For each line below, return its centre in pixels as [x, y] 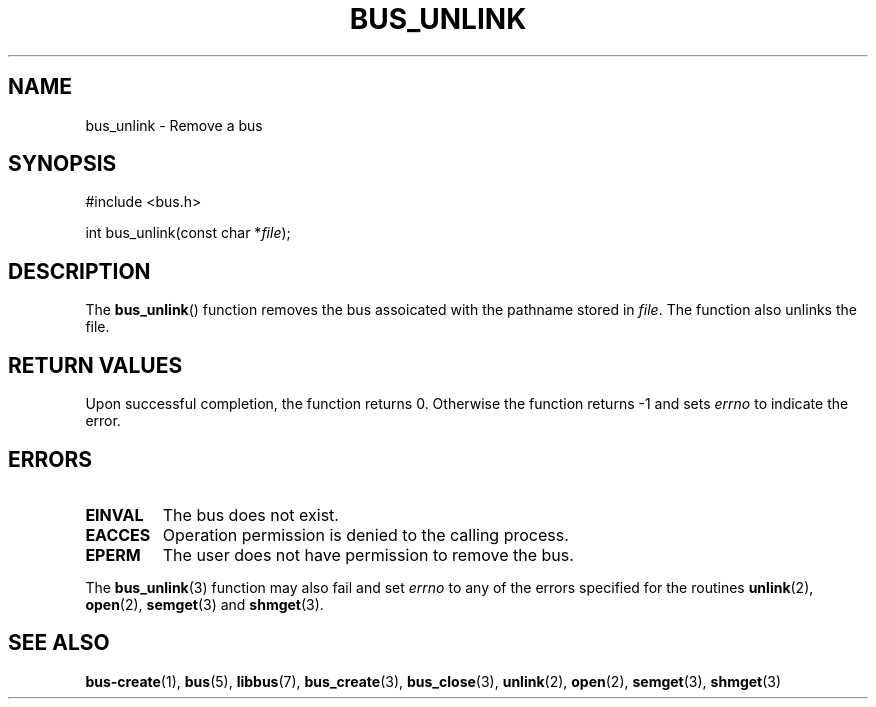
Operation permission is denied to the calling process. [365, 534]
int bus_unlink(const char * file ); [188, 233]
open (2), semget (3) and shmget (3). [204, 604]
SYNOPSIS [62, 164]
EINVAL [114, 514]
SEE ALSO [59, 643]
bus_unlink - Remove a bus [174, 125]
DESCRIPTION [79, 271]
